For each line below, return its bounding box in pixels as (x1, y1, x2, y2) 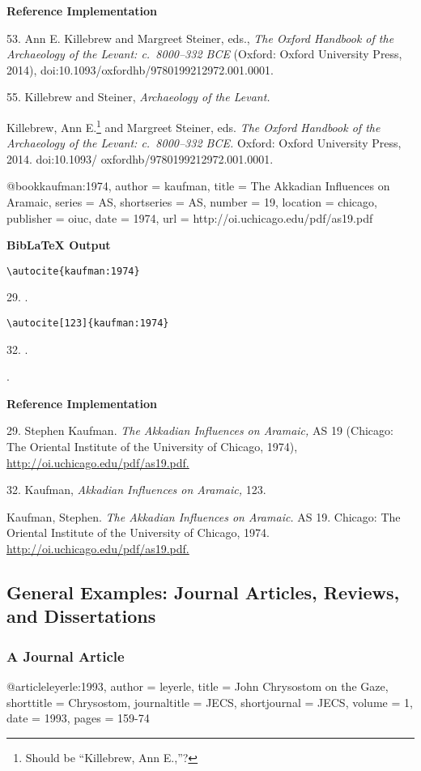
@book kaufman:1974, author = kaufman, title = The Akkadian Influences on (6, 177, 390, 194)
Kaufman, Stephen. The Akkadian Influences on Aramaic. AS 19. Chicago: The (6, 508, 401, 525)
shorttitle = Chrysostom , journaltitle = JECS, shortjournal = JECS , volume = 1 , (6, 693, 413, 710)
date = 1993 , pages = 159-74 (6, 709, 150, 726)
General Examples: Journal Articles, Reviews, (6, 580, 400, 605)
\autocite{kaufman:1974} (6, 265, 140, 277)
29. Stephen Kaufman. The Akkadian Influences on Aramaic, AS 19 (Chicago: (6, 422, 393, 439)
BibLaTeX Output (6, 236, 111, 253)
